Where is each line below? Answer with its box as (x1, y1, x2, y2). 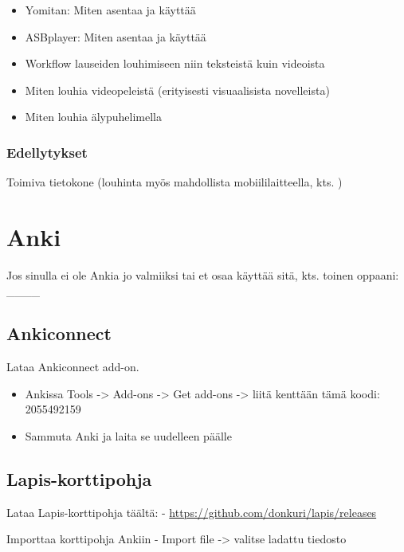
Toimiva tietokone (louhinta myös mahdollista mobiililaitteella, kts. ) (6, 174, 343, 190)
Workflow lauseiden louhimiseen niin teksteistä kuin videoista (25, 55, 325, 72)
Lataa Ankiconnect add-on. (6, 358, 139, 375)
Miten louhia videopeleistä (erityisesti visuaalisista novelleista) (25, 81, 330, 98)
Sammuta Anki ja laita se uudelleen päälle (25, 428, 232, 444)
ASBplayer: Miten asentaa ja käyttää (25, 28, 206, 45)
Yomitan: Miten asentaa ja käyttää (25, 2, 196, 18)
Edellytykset (6, 142, 88, 162)
